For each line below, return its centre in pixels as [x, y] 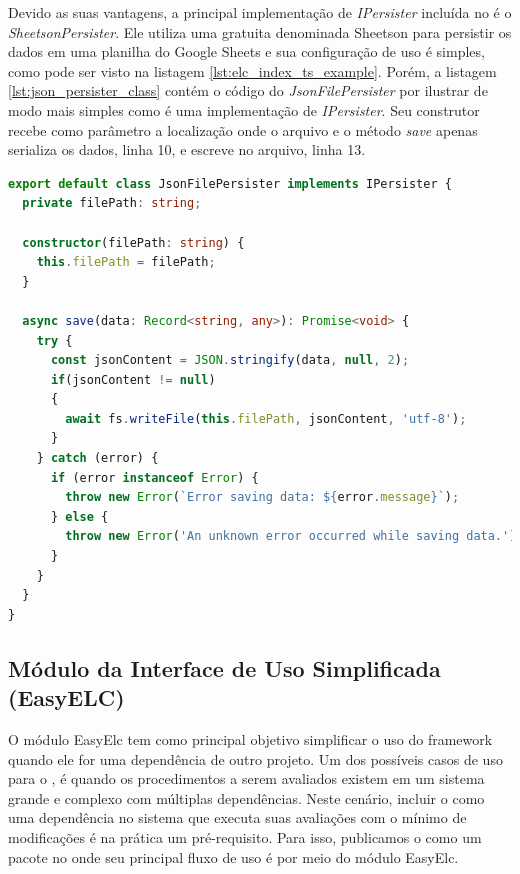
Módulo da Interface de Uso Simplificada [224, 667]
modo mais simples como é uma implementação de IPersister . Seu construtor [244, 109]
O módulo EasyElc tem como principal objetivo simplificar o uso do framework [250, 739]
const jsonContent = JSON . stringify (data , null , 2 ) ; [230, 360]
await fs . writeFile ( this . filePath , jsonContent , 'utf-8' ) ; [266, 418]
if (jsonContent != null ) [133, 379]
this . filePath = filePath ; [126, 262]
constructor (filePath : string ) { [133, 242]
